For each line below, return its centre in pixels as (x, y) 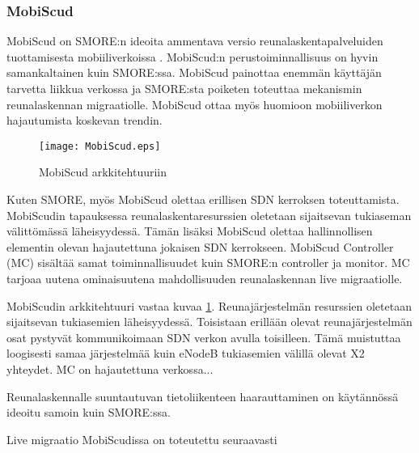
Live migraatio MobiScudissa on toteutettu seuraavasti (142, 439)
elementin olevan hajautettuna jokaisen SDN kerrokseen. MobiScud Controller (200, 246)
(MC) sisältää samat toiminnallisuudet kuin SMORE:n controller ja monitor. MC (208, 262)
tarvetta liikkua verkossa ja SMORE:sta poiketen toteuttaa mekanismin (184, 88)
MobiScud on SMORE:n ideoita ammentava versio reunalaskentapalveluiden (195, 41)
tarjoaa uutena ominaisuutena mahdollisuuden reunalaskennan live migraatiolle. (205, 278)
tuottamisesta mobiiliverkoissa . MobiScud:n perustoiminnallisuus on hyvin (193, 56)
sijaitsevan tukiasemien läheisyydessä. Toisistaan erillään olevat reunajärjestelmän (209, 322)
